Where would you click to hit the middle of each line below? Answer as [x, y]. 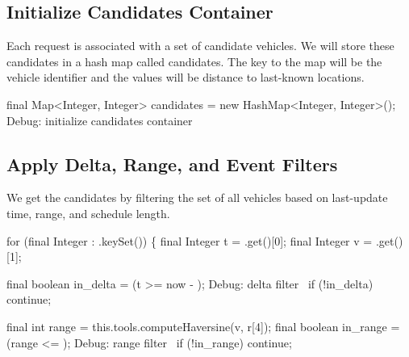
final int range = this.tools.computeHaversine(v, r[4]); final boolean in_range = [203, 326]
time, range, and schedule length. [88, 213]
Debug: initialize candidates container [100, 120]
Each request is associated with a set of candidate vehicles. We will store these [200, 46]
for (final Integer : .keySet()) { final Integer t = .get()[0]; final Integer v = [190, 240]
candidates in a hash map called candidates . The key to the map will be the [194, 61]
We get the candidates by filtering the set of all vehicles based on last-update [197, 197]
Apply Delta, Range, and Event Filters [172, 164]
